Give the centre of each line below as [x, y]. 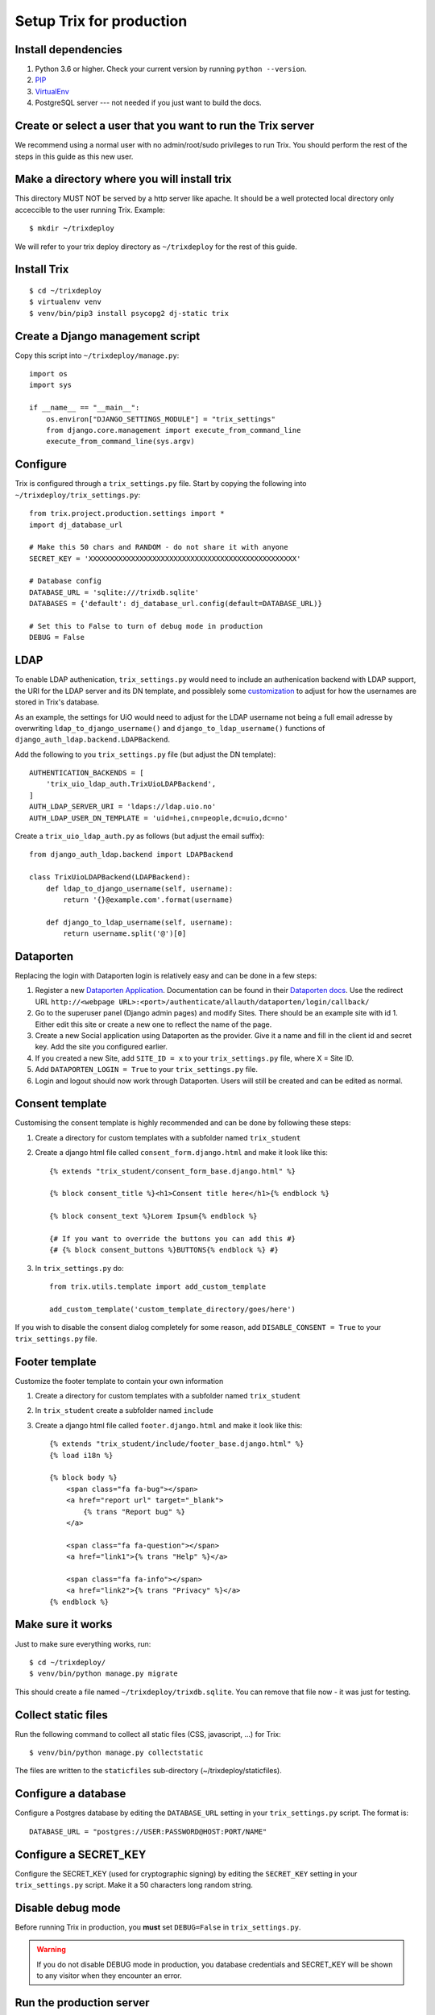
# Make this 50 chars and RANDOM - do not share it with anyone [159, 547]
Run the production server [82, 2003]
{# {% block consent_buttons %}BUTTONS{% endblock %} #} [164, 1250]
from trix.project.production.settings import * [127, 513]
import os [48, 374]
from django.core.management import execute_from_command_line [173, 430]
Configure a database [70, 1794]
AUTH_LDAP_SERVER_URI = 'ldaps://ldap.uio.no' [123, 807]
